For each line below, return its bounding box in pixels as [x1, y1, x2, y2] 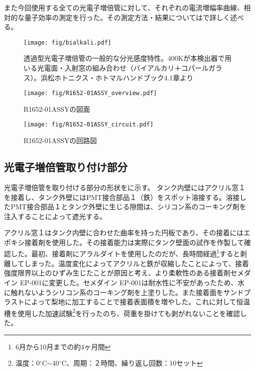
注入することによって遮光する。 [4, 211, 106, 221]
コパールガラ [181, 63, 223, 73]
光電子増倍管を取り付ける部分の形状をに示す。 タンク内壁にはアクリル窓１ [4, 182, 246, 192]
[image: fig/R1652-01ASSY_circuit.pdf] [24, 121, 153, 128]
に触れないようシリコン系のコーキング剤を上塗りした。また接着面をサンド [4, 287, 244, 297]
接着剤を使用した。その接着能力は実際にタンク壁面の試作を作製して [24, 237, 244, 247]
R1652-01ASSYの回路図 [24, 135, 97, 146]
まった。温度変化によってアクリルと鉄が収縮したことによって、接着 [31, 258, 249, 268]
